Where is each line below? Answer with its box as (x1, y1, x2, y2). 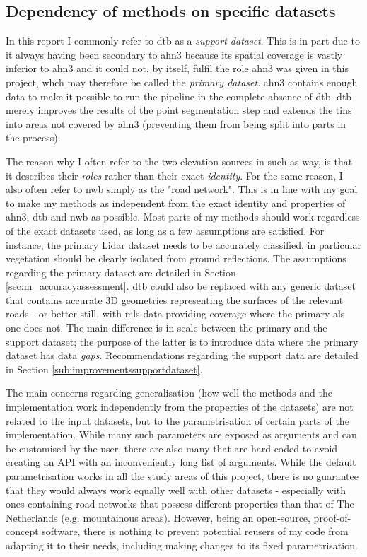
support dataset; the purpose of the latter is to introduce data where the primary (6, 334, 359, 348)
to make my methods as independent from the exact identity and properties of (6, 195, 346, 210)
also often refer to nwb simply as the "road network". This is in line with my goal (6, 182, 358, 197)
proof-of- (313, 510, 351, 524)
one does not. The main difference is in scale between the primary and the (6, 320, 327, 335)
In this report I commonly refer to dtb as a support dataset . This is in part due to (6, 33, 360, 48)
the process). (6, 130, 61, 145)
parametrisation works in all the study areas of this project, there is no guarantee (6, 469, 359, 483)
